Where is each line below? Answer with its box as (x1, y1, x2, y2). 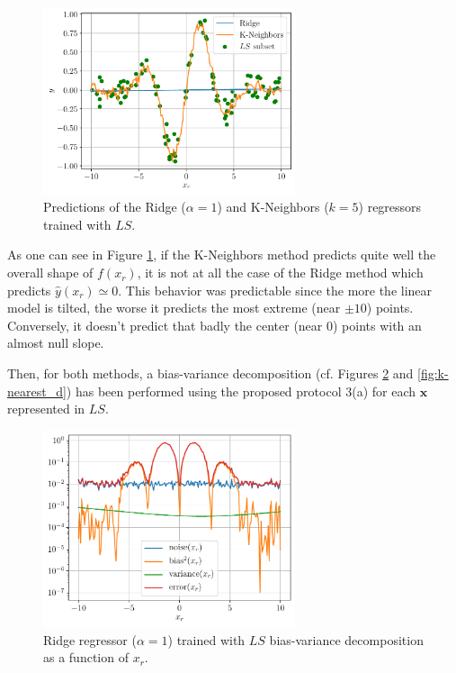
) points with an (332, 315, 422, 334)
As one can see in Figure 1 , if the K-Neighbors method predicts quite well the (7, 245, 436, 264)
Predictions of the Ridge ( (43, 197, 186, 216)
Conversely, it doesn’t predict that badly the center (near (7, 315, 323, 334)
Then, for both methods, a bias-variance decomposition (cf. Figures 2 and (7, 364, 414, 383)
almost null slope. (7, 333, 104, 352)
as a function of (43, 648, 129, 667)
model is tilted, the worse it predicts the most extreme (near (7, 298, 341, 317)
